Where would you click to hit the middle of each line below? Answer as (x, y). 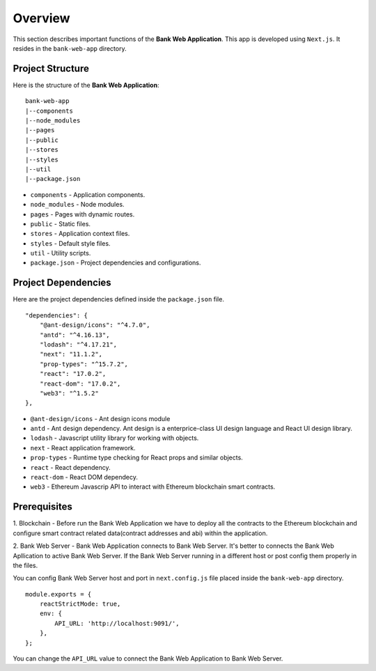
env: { (51, 614)
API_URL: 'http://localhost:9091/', (117, 623)
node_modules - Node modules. (77, 205)
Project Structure (51, 69)
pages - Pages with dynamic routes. (83, 214)
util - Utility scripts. (61, 253)
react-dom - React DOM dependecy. (84, 477)
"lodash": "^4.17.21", (78, 344)
